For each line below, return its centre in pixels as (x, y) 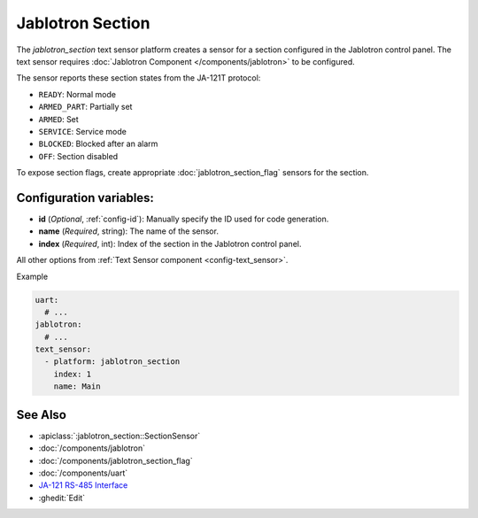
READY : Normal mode (77, 94)
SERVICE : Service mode (83, 131)
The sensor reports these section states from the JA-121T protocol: (139, 78)
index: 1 (73, 374)
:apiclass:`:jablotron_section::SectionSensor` (119, 436)
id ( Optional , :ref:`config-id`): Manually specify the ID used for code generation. (184, 219)
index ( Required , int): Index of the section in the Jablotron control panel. (170, 244)
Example (32, 276)
